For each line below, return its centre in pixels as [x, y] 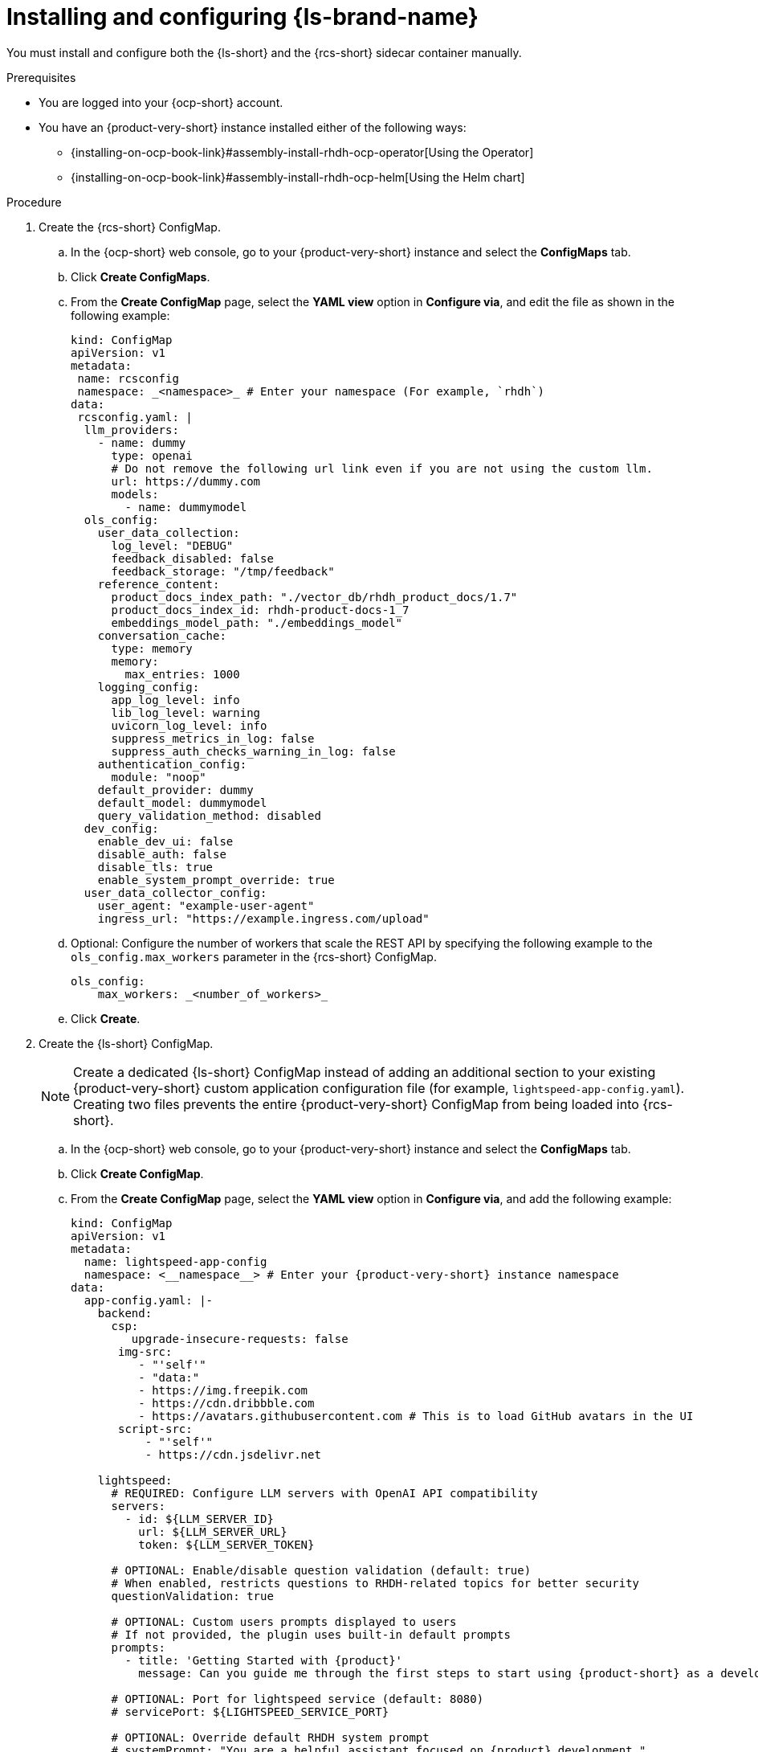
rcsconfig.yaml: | [135, 417]
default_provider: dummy [175, 790]
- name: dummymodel [186, 507]
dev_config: [121, 828]
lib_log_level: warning [186, 712]
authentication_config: [172, 764]
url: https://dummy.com [186, 481]
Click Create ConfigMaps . [141, 276]
